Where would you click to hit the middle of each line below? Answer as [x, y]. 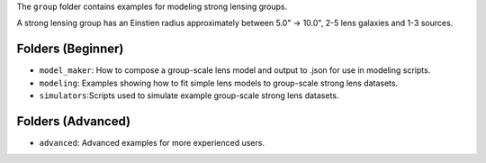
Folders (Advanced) [73, 121]
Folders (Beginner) [70, 49]
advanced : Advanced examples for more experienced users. [152, 142]
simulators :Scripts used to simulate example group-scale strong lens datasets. [189, 95]
